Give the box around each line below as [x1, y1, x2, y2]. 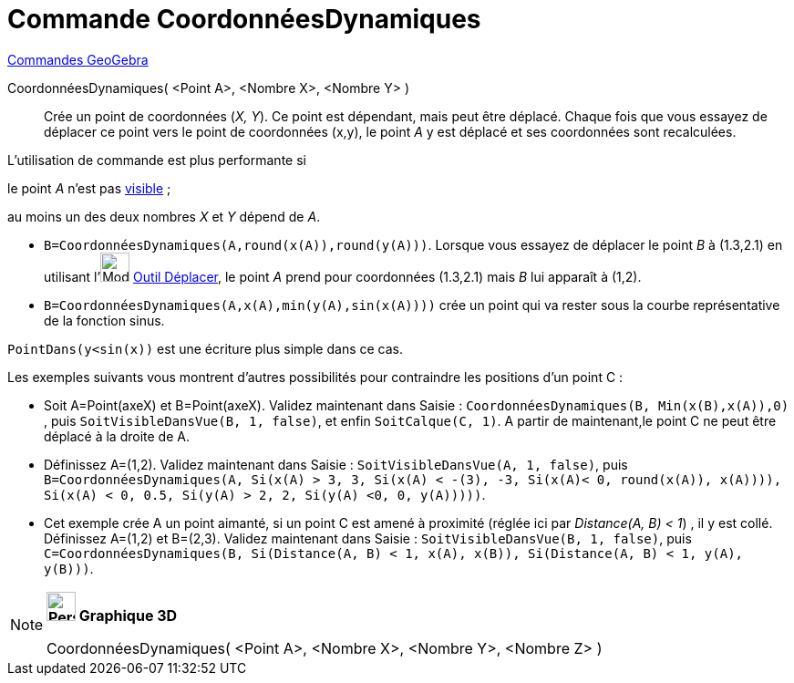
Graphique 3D [78, 605, 178, 625]
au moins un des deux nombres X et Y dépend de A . [7, 208, 321, 224]
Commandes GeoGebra [7, 51, 149, 67]
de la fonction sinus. [44, 312, 165, 328]
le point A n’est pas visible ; [7, 180, 171, 196]
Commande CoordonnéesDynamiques [7, 4, 481, 35]
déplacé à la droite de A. [44, 428, 190, 444]
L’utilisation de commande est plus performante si [7, 151, 306, 168]
